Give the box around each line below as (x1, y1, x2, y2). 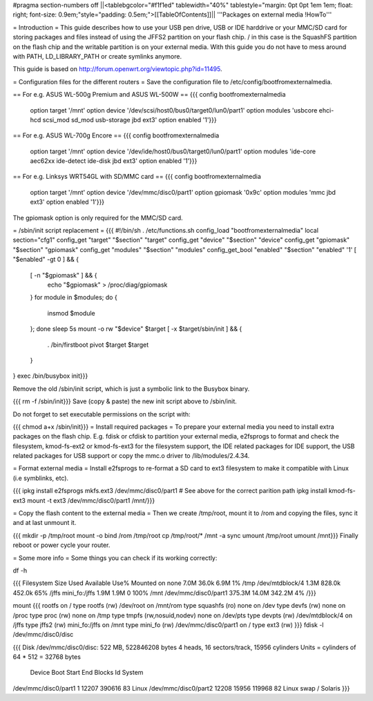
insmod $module (47, 309, 96, 317)
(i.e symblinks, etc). (12, 474, 69, 482)
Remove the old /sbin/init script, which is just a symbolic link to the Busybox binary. (12, 384, 250, 393)
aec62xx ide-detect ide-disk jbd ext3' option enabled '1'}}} (30, 157, 198, 165)
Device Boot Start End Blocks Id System (30, 669, 144, 677)
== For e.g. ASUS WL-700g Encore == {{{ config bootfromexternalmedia (12, 131, 220, 140)
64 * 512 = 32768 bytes (12, 653, 81, 661)
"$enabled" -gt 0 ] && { (12, 256, 79, 264)
